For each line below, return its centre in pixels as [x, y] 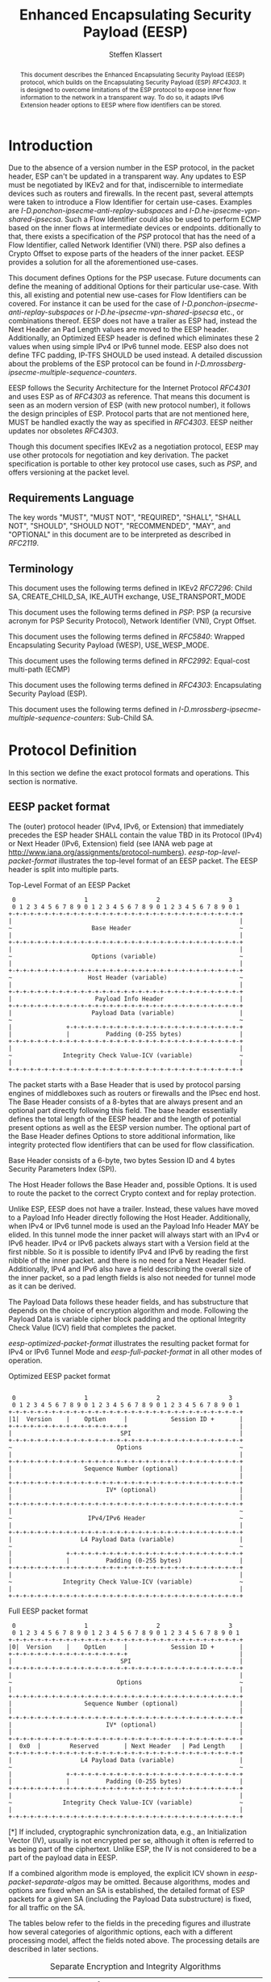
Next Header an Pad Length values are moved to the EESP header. [119, 330]
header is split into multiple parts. [64, 869]
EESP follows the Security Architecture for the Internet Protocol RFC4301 [129, 388]
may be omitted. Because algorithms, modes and [169, 1882]
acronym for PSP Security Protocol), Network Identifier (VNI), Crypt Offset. [132, 621]
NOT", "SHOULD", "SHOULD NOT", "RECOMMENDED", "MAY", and [120, 526]
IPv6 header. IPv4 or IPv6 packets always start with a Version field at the [129, 1243]
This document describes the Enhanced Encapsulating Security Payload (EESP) [132, 74]
